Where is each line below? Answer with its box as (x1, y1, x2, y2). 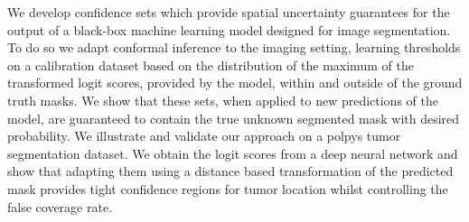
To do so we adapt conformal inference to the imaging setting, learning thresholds (7, 38, 461, 57)
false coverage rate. (7, 197, 113, 216)
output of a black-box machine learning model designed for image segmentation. (7, 20, 451, 39)
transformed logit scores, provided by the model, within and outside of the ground (7, 73, 463, 92)
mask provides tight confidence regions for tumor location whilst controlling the (7, 179, 448, 198)
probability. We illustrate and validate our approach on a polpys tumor (7, 126, 401, 145)
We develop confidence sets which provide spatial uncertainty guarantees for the (7, 3, 450, 21)
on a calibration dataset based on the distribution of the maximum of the (7, 55, 414, 74)
